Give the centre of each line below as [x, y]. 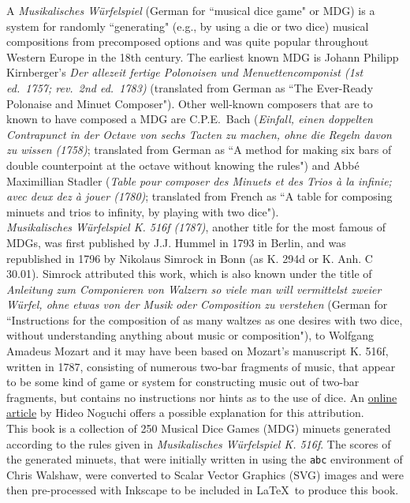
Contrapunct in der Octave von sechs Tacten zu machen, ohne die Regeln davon [199, 134]
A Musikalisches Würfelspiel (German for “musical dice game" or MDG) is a [191, 10]
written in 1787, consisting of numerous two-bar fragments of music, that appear [201, 366]
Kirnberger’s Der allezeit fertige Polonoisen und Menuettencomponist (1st [185, 72]
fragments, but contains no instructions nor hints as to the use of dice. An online [202, 397]
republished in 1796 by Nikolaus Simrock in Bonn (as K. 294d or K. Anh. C [190, 258]
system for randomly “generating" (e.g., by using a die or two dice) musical [188, 26]
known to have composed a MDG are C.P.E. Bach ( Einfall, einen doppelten [190, 119]
